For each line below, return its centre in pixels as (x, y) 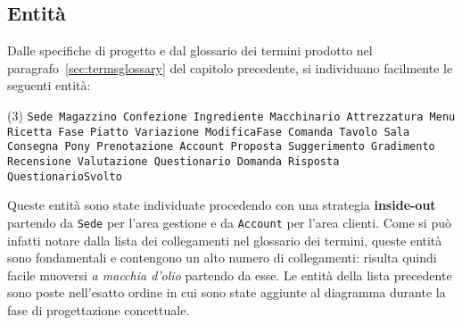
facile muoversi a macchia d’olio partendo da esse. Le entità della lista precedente (230, 275)
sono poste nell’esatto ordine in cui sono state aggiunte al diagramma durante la (227, 292)
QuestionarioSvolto (65, 176)
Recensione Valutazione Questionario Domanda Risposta (173, 161)
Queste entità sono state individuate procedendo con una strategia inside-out (222, 205)
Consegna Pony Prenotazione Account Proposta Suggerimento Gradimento (221, 147)
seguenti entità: (49, 85)
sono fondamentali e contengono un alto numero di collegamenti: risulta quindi (222, 258)
